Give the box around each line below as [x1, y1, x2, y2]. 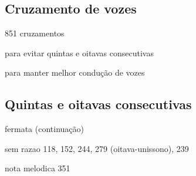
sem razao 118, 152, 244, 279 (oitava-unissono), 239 [5, 142, 189, 154]
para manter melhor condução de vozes [5, 66, 145, 79]
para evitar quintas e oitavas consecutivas [5, 46, 154, 59]
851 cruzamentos [5, 27, 65, 39]
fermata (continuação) [5, 123, 84, 135]
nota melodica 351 [5, 162, 70, 174]
